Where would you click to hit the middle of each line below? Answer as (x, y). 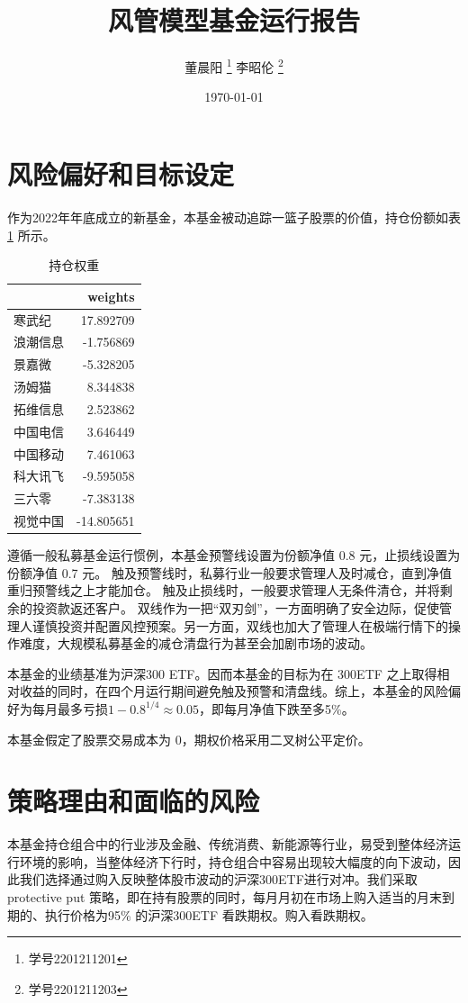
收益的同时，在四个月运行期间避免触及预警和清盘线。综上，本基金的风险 (234, 691)
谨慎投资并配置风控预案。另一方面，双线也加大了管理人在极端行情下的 (240, 625)
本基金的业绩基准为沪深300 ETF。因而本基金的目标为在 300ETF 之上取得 (222, 673)
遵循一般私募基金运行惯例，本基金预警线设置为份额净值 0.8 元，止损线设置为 (234, 555)
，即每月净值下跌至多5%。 (277, 708)
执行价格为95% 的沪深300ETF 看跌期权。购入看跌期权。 (209, 914)
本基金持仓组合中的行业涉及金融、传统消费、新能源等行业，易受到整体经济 (228, 844)
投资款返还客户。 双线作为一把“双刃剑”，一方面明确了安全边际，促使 (235, 608)
